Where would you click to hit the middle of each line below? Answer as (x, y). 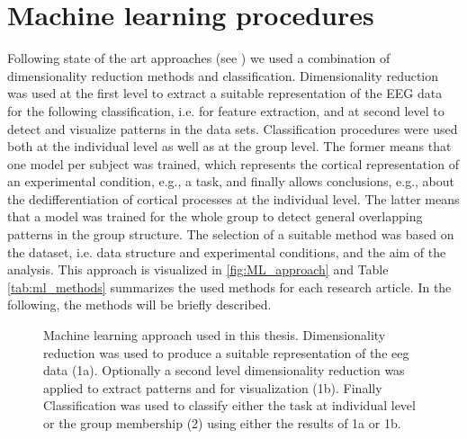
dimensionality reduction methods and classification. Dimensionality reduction (223, 75)
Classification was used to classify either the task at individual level (229, 405)
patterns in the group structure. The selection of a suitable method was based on (231, 234)
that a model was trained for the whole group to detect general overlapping (215, 216)
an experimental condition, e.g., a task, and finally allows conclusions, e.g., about (231, 181)
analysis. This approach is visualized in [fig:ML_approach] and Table (198, 269)
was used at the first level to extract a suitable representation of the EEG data (225, 93)
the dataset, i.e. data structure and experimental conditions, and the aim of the (227, 251)
